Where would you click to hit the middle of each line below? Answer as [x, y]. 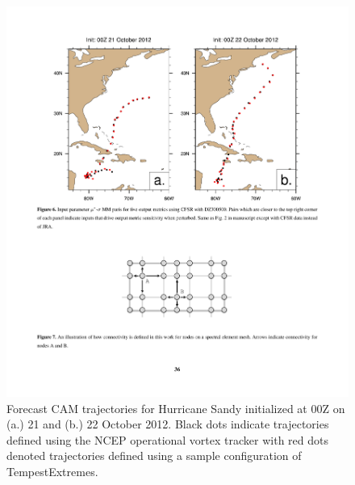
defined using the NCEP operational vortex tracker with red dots [167, 439]
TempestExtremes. [52, 471]
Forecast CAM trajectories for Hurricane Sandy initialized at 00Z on [176, 408]
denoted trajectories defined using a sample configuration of [154, 455]
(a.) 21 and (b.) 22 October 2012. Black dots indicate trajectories [168, 424]
